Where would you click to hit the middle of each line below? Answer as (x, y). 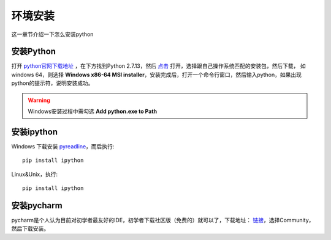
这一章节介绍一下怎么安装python (52, 34)
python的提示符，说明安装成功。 (52, 83)
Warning (39, 100)
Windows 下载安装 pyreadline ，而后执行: (63, 146)
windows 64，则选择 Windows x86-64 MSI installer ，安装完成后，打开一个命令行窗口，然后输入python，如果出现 (157, 75)
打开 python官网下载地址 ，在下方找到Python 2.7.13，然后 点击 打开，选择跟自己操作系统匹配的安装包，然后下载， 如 (158, 66)
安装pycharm (37, 205)
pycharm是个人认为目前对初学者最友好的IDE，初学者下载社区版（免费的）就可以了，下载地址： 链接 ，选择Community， (163, 220)
